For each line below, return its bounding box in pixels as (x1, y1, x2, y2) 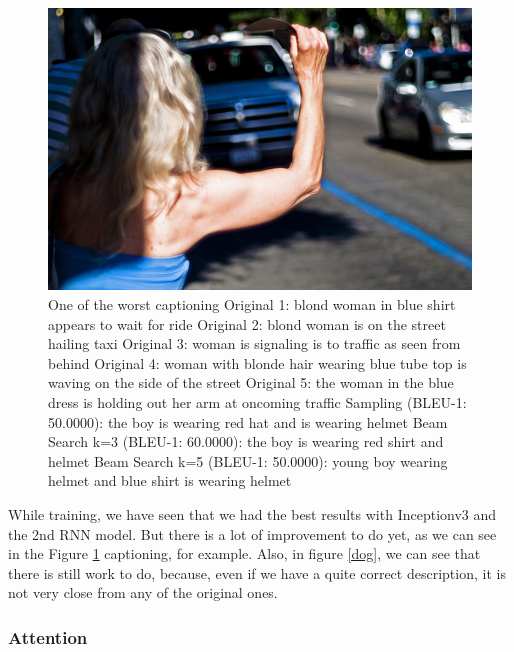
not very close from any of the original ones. (8, 582, 278, 603)
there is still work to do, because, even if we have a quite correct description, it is (8, 562, 506, 583)
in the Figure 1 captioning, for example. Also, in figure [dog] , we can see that (8, 543, 481, 564)
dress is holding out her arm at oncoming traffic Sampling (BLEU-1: (48, 391, 467, 412)
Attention (8, 624, 88, 649)
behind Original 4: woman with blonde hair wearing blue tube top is (48, 352, 467, 373)
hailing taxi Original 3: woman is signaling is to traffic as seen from (48, 333, 461, 354)
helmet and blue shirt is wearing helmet (48, 470, 292, 491)
